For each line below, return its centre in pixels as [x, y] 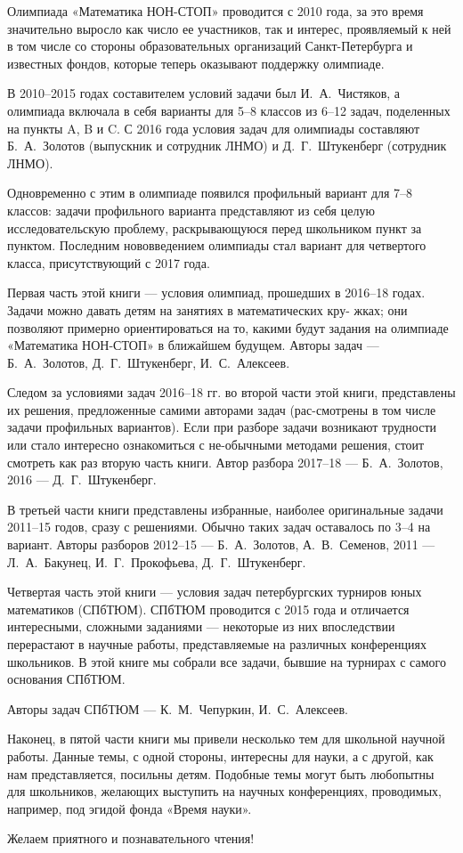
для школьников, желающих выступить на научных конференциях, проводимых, [225, 791]
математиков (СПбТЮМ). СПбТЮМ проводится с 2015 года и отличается [208, 609]
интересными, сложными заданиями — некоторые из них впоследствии [201, 626]
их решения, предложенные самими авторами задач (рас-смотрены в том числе [222, 409]
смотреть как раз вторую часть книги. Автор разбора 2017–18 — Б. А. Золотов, [225, 462]
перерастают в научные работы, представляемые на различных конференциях [217, 644]
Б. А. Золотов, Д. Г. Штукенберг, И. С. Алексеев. [149, 362]
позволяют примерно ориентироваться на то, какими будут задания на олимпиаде [228, 327]
